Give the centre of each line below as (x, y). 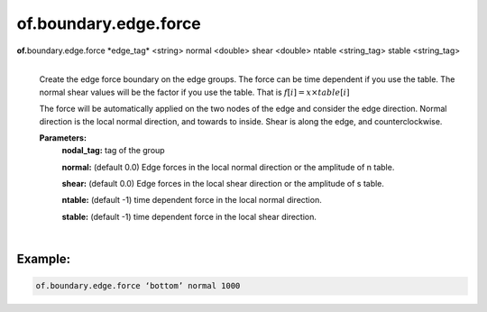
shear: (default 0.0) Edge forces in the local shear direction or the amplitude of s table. (223, 184)
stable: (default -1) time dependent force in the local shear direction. (189, 216)
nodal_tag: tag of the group (114, 151)
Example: (44, 259)
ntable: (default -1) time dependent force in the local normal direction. (192, 200)
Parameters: (63, 138)
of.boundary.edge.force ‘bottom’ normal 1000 (138, 286)
